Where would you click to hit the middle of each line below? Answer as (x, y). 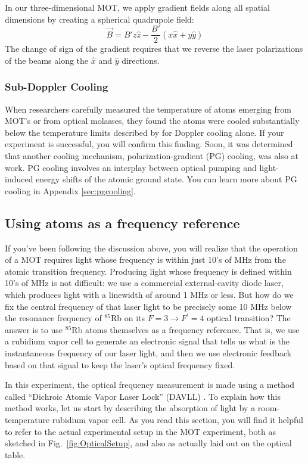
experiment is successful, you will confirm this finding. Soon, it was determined (149, 144)
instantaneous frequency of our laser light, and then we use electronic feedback (148, 352)
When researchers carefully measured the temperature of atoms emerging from (148, 109)
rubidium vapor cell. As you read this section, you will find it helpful (178, 419)
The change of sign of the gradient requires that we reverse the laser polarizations (154, 49)
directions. (141, 60)
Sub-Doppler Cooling (57, 87)
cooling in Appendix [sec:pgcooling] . (70, 190)
